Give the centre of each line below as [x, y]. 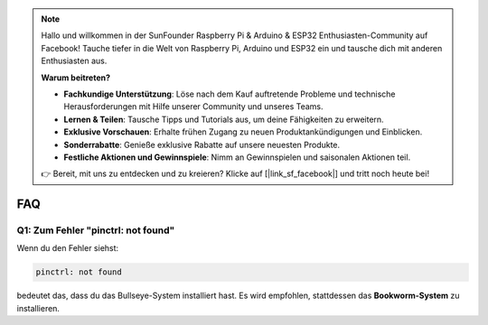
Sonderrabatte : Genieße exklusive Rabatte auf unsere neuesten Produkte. [202, 144]
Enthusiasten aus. [74, 61]
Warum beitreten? [76, 78]
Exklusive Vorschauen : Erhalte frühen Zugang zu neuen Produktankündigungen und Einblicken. [243, 132]
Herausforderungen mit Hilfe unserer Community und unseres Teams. [194, 107]
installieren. [38, 308]
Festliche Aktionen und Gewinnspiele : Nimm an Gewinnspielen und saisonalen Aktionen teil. [237, 157]
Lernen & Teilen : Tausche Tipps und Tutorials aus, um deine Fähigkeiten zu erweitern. [224, 119]
